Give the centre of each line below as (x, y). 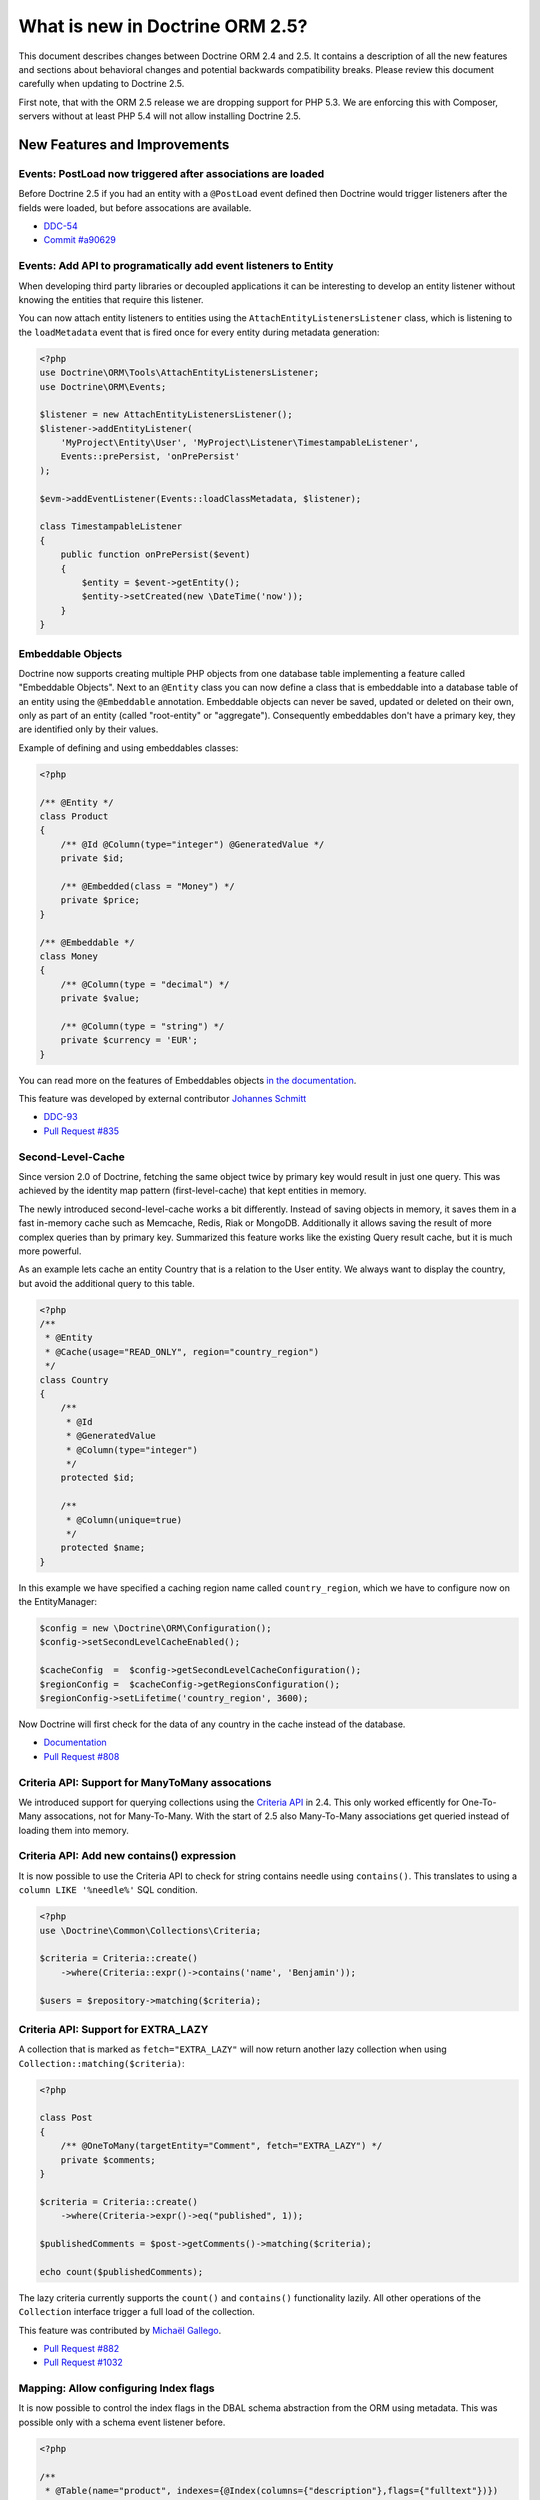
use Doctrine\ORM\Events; (103, 386)
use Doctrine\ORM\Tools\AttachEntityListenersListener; (179, 373)
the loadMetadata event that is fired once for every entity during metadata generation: (199, 332)
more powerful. (50, 1251)
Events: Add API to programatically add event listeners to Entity (176, 266)
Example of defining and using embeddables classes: (128, 747)
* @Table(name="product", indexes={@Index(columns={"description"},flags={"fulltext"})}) (272, 2490)
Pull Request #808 (81, 1756)
